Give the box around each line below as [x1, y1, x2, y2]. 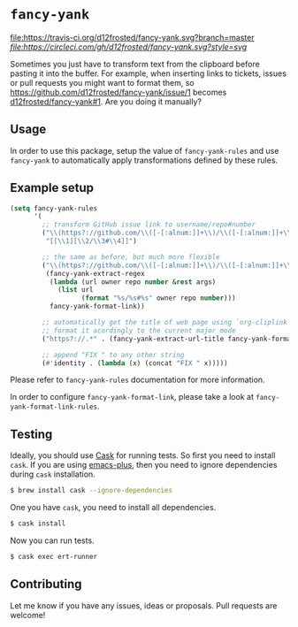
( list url [57, 286, 94, 294]
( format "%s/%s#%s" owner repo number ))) [80, 294, 237, 302]
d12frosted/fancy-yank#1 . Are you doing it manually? [10, 96, 202, 107]
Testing [10, 426, 53, 441]
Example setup [10, 180, 94, 195]
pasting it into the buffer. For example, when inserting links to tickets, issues [10, 68, 287, 79]
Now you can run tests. [10, 535, 96, 546]
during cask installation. [10, 469, 96, 479]
